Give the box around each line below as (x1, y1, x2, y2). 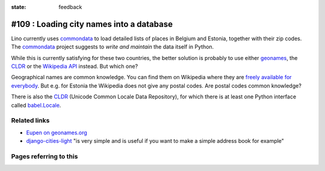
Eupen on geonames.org (26, 129, 87, 136)
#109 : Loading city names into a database (11, 19, 173, 29)
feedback (58, 4, 82, 10)
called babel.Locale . (11, 101, 61, 109)
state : (11, 4, 26, 10)
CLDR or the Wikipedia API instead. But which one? (11, 63, 138, 70)
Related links (11, 116, 50, 125)
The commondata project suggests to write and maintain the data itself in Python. (11, 43, 214, 50)
